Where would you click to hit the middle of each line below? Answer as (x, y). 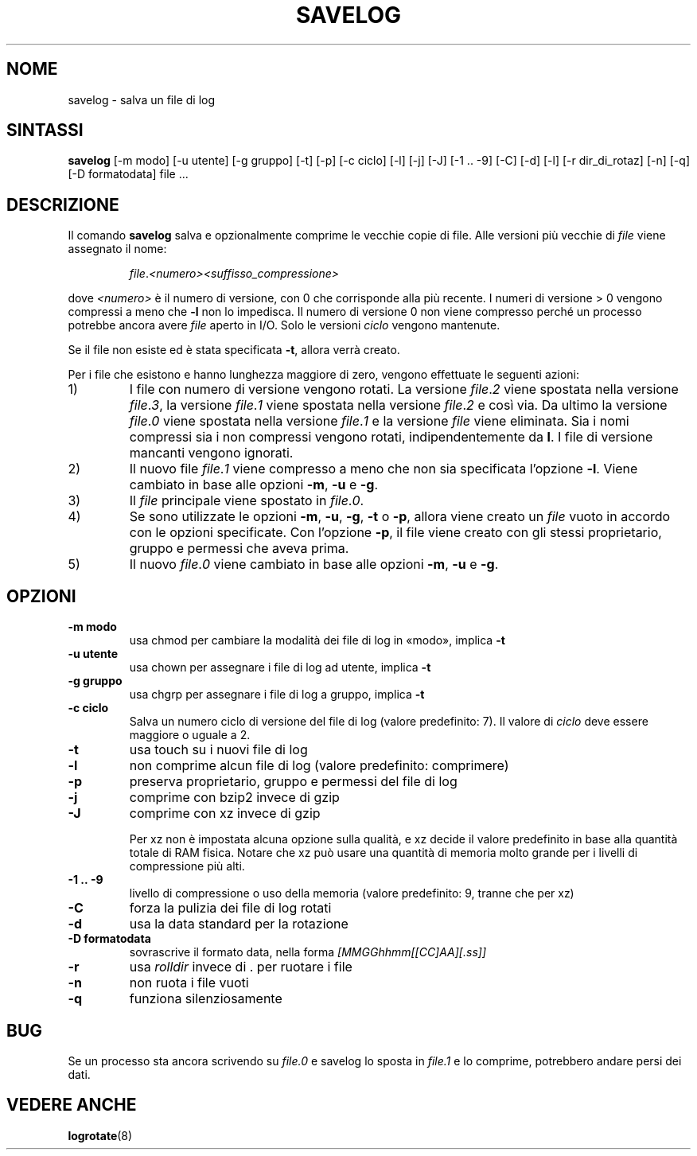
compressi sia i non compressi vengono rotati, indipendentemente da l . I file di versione (391, 437)
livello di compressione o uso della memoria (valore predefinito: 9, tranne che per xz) (352, 893)
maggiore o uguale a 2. (190, 735)
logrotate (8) (100, 1135)
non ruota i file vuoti (189, 983)
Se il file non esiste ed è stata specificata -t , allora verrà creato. (234, 350)
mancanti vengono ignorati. (211, 453)
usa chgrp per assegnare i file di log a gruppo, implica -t (277, 695)
